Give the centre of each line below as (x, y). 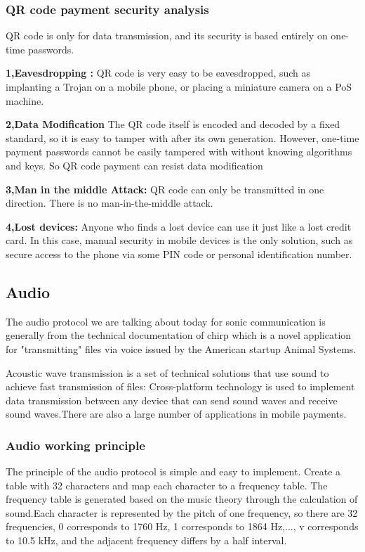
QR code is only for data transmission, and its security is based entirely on (167, 36)
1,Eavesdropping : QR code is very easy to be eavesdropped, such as (158, 73)
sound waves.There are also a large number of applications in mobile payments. (176, 414)
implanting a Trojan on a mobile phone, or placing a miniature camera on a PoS (179, 86)
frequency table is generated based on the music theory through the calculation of (182, 499)
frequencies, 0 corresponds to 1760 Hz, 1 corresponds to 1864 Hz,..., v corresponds (182, 526)
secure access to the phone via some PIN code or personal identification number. (179, 253)
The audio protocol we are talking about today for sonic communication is (166, 321)
